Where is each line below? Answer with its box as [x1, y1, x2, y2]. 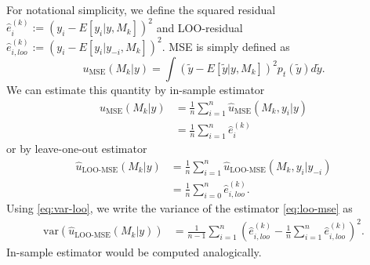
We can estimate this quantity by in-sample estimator [6, 82, 265, 98]
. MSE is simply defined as [161, 38, 290, 54]
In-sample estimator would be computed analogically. [6, 244, 262, 260]
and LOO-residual [156, 19, 243, 35]
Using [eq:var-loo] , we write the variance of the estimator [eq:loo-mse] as [6, 200, 353, 216]
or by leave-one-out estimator [6, 140, 147, 157]
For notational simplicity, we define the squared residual [6, 2, 276, 17]
